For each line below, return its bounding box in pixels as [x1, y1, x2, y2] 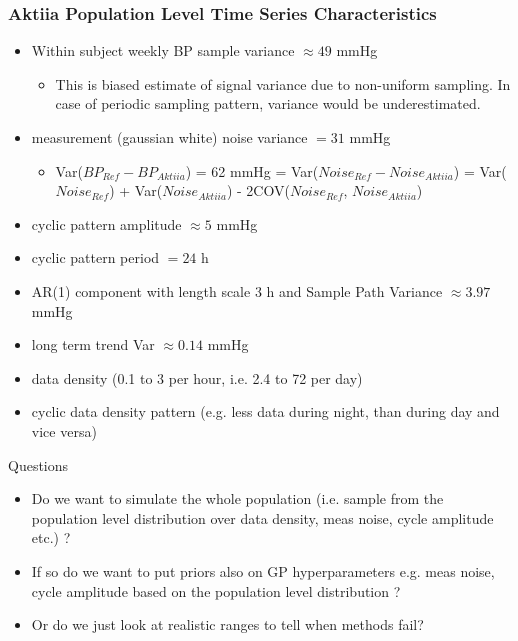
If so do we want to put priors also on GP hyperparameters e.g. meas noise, [31, 560, 495, 581]
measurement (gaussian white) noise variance [31, 127, 308, 147]
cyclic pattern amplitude [31, 213, 182, 234]
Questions [8, 454, 69, 475]
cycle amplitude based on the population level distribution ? [31, 580, 401, 601]
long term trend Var [31, 334, 155, 355]
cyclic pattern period [31, 247, 160, 268]
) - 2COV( [226, 180, 290, 201]
